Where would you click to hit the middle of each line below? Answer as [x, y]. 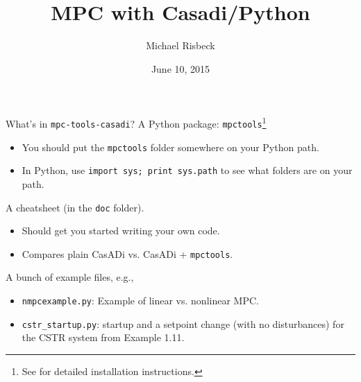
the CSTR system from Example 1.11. [103, 337]
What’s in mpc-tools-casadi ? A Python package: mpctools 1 [136, 122]
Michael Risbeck [180, 45]
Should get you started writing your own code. [121, 231]
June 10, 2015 [180, 68]
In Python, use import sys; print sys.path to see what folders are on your [187, 170]
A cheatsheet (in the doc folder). [75, 207]
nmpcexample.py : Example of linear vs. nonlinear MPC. [140, 301]
